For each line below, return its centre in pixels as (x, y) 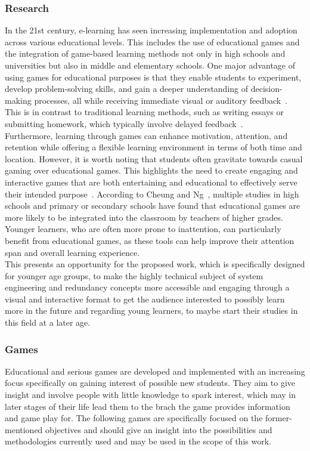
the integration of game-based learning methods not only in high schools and (145, 53)
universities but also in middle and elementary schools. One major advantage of (150, 65)
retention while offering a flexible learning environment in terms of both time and (154, 147)
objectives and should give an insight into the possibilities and (159, 429)
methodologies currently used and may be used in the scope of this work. (138, 441)
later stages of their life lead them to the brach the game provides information (148, 406)
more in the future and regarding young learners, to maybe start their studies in (151, 311)
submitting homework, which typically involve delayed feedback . (124, 123)
